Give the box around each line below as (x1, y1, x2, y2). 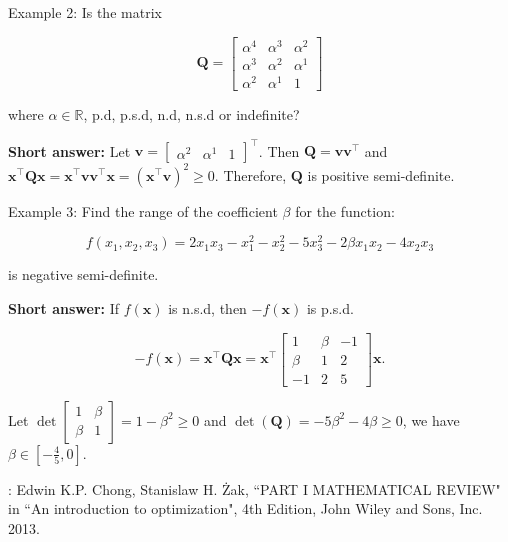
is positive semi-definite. (307, 164, 455, 185)
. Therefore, (214, 164, 287, 185)
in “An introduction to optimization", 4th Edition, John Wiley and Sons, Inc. (8, 498, 483, 519)
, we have (402, 409, 460, 430)
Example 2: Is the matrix (8, 2, 162, 22)
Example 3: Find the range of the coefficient (8, 200, 278, 221)
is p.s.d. (306, 297, 354, 318)
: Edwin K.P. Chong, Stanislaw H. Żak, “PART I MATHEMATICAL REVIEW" (8, 478, 501, 499)
